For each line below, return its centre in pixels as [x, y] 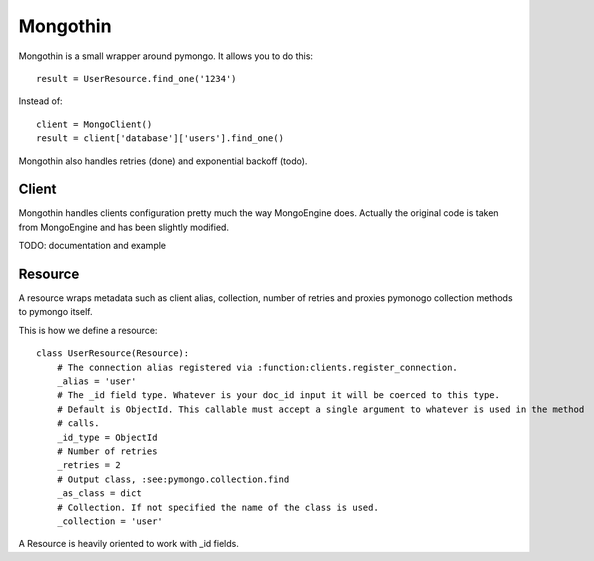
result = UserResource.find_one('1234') [136, 78]
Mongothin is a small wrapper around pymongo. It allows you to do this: [166, 56]
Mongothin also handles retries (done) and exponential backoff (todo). [163, 161]
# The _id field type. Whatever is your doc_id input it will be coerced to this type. [278, 395]
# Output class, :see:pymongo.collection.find [173, 479]
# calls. [78, 423]
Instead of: [41, 101]
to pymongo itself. [55, 312]
